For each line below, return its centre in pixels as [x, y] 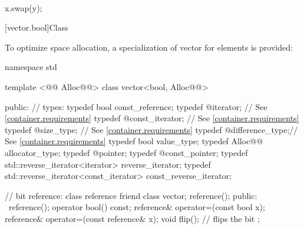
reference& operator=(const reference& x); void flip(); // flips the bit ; [132, 218]
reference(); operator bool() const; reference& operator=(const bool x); [137, 207]
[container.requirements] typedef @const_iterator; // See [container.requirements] [152, 118]
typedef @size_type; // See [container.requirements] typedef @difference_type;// [151, 129]
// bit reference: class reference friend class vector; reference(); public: [131, 195]
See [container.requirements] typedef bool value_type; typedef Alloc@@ [134, 141]
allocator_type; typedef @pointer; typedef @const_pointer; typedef [126, 152]
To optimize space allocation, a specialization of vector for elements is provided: [149, 47]
